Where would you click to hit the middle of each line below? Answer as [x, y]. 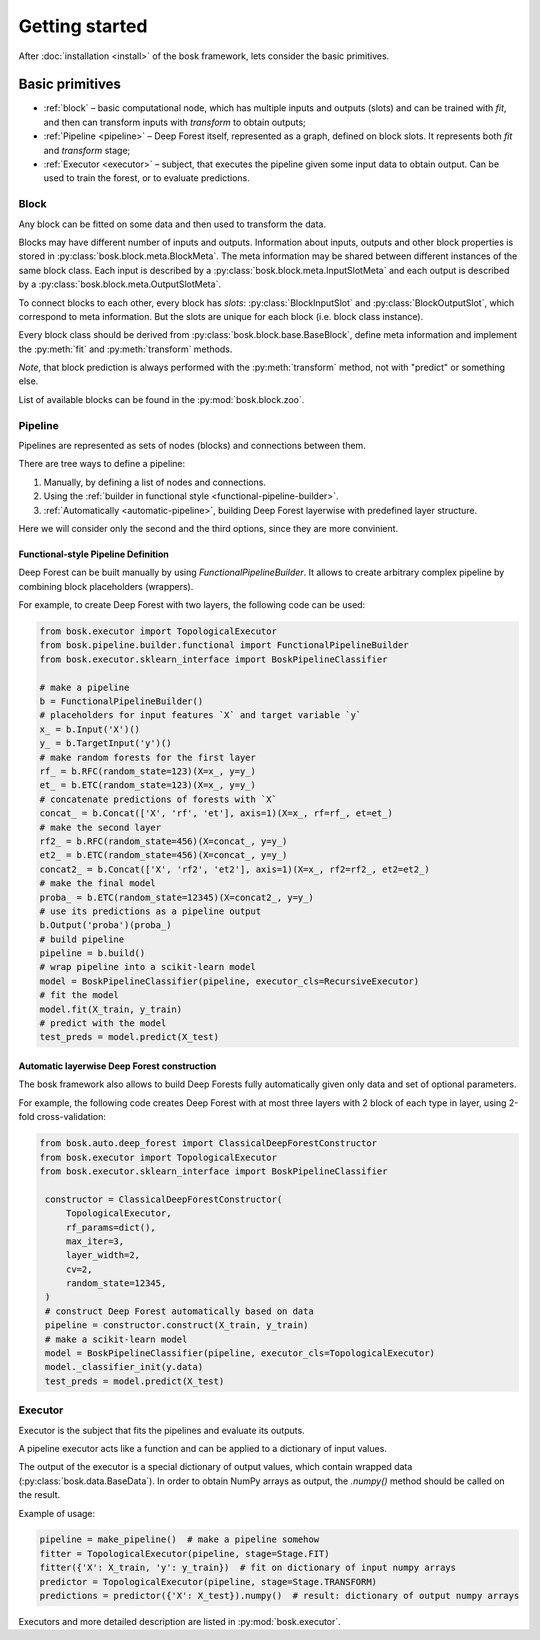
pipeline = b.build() [92, 953]
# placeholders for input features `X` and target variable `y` [200, 715]
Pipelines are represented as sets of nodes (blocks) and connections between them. [192, 445]
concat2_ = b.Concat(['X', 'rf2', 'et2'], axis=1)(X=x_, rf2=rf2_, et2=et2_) [234, 869]
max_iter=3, [95, 1241]
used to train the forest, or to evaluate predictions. [146, 178]
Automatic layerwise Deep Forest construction [117, 1066]
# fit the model [79, 995]
